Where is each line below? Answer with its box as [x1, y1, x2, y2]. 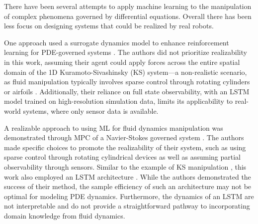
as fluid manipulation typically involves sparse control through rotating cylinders [4, 76, 250, 87]
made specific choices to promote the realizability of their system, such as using [4, 142, 246, 152]
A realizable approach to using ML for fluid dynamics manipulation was [4, 122, 223, 133]
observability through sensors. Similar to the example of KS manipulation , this [4, 161, 247, 172]
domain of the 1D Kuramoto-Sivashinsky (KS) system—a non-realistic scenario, [4, 66, 247, 77]
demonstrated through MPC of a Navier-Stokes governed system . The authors [4, 132, 244, 143]
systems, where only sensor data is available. [23, 105, 159, 116]
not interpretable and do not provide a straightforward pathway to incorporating [4, 201, 250, 211]
